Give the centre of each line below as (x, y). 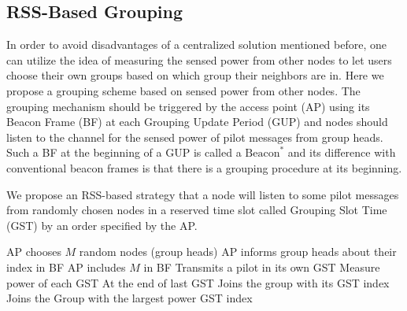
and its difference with (342, 152)
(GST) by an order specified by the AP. (102, 225)
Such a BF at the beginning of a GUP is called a (124, 152)
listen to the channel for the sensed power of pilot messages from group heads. (195, 137)
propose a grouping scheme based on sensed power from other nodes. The (183, 90)
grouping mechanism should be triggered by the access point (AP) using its (188, 106)
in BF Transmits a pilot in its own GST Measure (262, 267)
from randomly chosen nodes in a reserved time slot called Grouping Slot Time (197, 210)
